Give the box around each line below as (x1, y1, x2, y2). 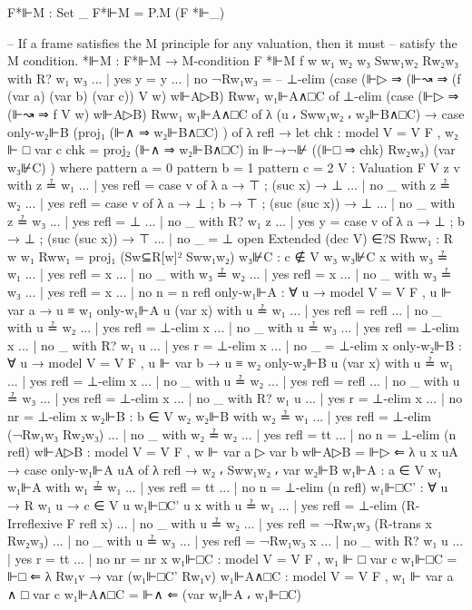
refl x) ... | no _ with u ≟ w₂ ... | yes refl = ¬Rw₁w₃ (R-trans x (79, 513, 432, 532)
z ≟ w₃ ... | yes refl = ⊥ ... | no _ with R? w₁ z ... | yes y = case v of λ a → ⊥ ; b (7, 211, 465, 230)
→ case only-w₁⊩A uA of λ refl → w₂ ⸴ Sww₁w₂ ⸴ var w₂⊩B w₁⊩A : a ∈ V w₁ (7, 459, 442, 478)
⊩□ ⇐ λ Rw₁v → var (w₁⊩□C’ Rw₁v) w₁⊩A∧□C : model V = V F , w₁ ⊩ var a (7, 566, 454, 585)
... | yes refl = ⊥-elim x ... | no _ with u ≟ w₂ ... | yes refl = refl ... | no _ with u (7, 370, 460, 389)
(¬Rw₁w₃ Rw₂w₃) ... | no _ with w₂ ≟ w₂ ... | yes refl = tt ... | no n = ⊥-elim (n (7, 424, 457, 443)
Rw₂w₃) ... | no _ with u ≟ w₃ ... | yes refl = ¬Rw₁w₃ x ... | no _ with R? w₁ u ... (7, 531, 464, 550)
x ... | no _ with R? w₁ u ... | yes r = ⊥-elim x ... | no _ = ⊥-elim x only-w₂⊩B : (7, 335, 463, 354)
